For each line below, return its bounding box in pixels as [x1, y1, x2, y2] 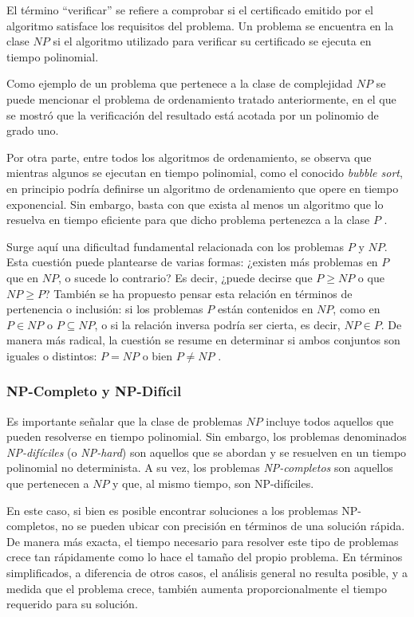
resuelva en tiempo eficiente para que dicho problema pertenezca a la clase [6, 211, 370, 228]
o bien [142, 347, 172, 364]
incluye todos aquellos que [266, 412, 394, 429]
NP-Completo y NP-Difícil [6, 381, 182, 401]
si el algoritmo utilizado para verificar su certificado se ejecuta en [53, 33, 372, 49]
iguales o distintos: [6, 347, 97, 364]
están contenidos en [217, 301, 313, 317]
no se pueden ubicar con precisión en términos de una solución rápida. [61, 517, 405, 534]
